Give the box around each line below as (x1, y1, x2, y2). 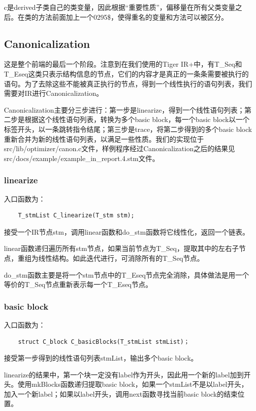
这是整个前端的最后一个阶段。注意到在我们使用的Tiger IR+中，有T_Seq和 (4, 59, 242, 69)
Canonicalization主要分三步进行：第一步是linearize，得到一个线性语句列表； (4, 104, 245, 115)
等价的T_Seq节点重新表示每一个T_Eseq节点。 (4, 279, 153, 289)
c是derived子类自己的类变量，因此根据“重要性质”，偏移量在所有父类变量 (4, 2, 235, 12)
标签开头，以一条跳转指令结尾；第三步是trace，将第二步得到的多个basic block (4, 123, 252, 134)
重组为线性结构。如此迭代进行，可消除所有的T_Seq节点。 (17, 252, 204, 263)
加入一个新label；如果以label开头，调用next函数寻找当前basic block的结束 (4, 388, 238, 399)
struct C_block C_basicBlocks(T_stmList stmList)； (18, 338, 190, 345)
